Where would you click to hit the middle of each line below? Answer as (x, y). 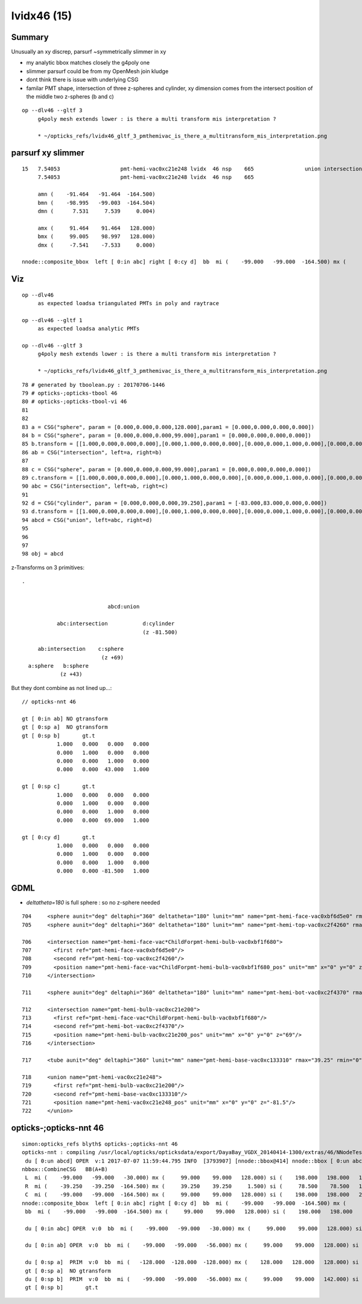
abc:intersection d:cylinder (116, 624)
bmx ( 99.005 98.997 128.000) (97, 237)
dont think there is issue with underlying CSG (82, 80)
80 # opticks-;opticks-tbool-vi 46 (75, 402)
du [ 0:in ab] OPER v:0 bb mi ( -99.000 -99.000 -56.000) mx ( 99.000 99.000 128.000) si (192, 1245)
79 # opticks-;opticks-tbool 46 (70, 393)
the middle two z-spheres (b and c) (70, 97)
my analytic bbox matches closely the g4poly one (88, 63)
